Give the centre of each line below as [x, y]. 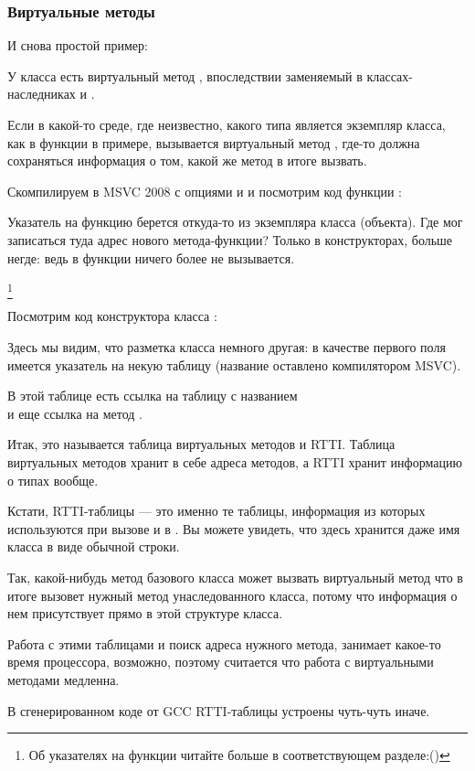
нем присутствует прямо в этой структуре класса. [145, 613]
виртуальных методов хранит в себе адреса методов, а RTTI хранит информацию [235, 462]
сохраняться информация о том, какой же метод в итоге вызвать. [187, 161]
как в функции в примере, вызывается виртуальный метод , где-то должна [214, 142]
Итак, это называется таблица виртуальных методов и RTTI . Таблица [201, 444]
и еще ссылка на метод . [75, 413]
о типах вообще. [53, 480]
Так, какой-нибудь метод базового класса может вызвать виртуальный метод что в [235, 578]
